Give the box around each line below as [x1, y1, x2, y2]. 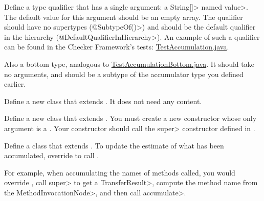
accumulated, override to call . [4, 150, 99, 161]
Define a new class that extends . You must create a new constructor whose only [4, 113, 257, 123]
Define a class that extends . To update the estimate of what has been [4, 140, 224, 150]
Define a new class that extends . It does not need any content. [4, 95, 202, 106]
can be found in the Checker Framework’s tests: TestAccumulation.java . [4, 41, 229, 52]
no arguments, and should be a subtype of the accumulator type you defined [4, 68, 244, 79]
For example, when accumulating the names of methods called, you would [4, 167, 235, 178]
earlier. [4, 79, 26, 89]
